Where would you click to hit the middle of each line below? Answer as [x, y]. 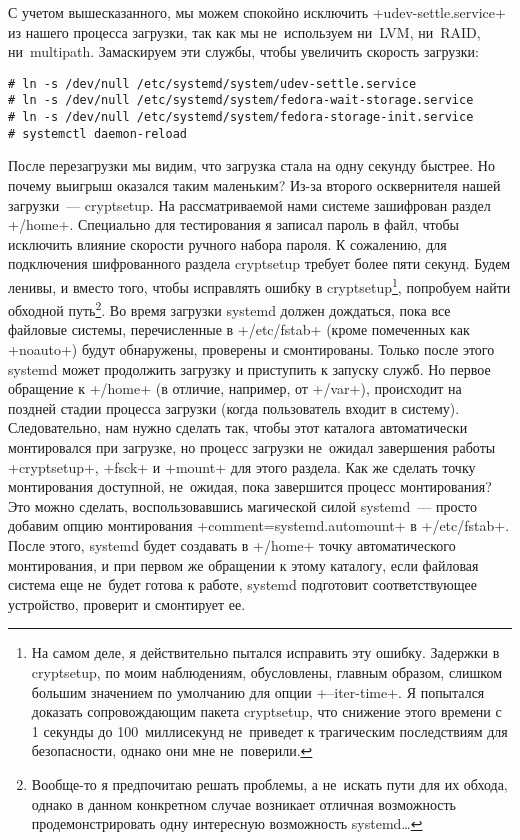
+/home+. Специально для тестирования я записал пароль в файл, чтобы [233, 224]
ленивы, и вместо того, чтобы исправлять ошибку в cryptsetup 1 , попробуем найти [259, 285]
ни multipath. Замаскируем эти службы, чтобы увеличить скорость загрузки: [243, 51]
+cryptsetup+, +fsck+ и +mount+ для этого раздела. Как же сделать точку [242, 466]
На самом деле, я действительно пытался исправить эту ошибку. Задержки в [265, 652]
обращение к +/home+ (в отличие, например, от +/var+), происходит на [235, 388]
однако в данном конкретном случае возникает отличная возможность [243, 803]
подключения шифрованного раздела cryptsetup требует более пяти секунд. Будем [259, 263]
